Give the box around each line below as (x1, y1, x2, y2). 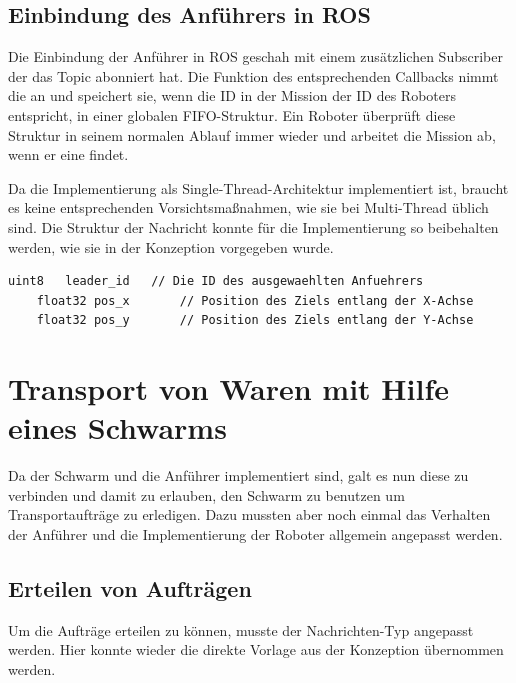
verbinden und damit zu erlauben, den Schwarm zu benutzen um (8, 484, 405, 505)
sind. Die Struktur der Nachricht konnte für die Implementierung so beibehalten (8, 216, 499, 237)
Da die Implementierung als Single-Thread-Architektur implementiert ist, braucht (8, 177, 509, 198)
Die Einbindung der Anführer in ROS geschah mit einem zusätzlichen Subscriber (8, 46, 503, 67)
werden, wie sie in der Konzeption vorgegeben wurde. (8, 236, 334, 257)
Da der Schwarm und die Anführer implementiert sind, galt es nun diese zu (8, 465, 469, 486)
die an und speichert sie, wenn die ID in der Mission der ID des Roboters (8, 85, 457, 106)
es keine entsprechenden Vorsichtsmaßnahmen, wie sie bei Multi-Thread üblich (8, 197, 489, 218)
